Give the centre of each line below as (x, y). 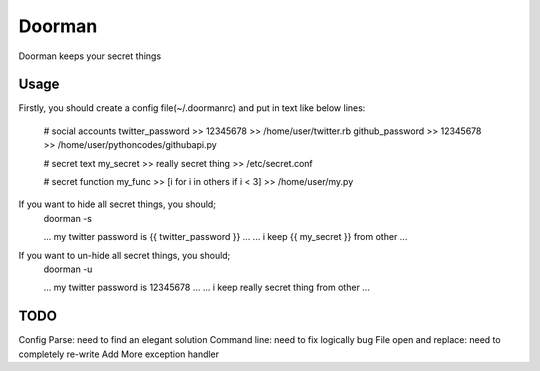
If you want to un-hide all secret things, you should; (124, 255)
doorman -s (68, 218)
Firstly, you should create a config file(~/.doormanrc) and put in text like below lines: (192, 108)
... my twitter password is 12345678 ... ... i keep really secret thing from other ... (206, 287)
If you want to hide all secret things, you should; (117, 204)
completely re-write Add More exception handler (119, 354)
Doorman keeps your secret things (90, 56)
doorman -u (68, 269)
